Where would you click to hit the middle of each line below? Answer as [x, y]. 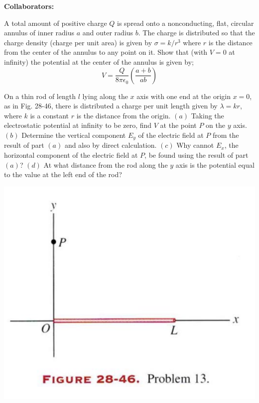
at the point [178, 125]
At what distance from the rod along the [106, 164]
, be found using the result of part [196, 154]
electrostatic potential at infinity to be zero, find [78, 125]
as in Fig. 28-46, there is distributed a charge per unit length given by [111, 106]
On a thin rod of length [40, 96]
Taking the [207, 115]
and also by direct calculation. [111, 145]
